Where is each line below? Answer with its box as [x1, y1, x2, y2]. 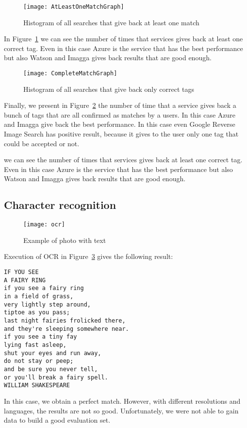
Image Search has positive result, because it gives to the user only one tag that [4, 129, 239, 139]
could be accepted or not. [4, 138, 80, 148]
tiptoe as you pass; [4, 309, 70, 316]
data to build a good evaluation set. [4, 415, 111, 425]
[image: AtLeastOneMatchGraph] [23, 3, 124, 10]
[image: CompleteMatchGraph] [23, 70, 117, 77]
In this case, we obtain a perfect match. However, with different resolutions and [4, 395, 241, 406]
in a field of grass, [4, 293, 74, 300]
